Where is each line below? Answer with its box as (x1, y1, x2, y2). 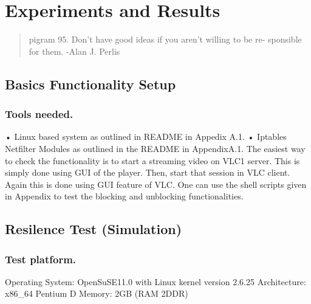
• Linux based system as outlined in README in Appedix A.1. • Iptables (5, 130, 287, 143)
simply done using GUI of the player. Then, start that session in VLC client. (5, 166, 290, 179)
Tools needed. (5, 106, 73, 122)
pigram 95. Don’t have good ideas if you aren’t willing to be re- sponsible (29, 33, 302, 46)
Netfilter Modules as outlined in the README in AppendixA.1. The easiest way (5, 142, 306, 154)
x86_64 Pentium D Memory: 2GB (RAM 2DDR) (5, 287, 188, 300)
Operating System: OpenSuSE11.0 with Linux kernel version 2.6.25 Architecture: (5, 275, 306, 288)
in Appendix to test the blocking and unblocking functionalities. (5, 190, 244, 202)
